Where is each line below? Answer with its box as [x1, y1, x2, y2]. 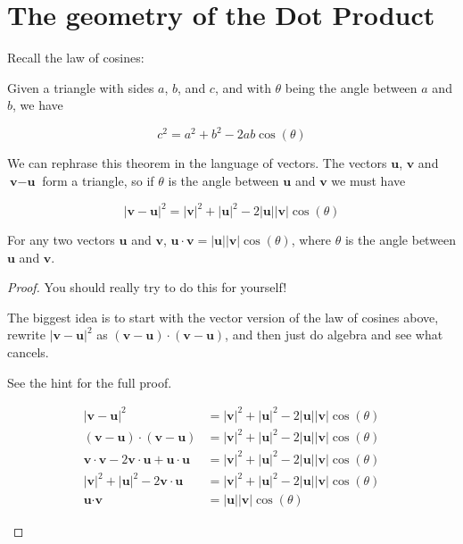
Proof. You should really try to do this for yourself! [7, 278, 287, 297]
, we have [12, 96, 63, 114]
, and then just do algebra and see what [225, 325, 443, 344]
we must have [331, 172, 406, 189]
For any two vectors [7, 230, 115, 249]
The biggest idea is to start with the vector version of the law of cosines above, [7, 307, 439, 326]
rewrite [7, 325, 45, 344]
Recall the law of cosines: [7, 48, 145, 67]
